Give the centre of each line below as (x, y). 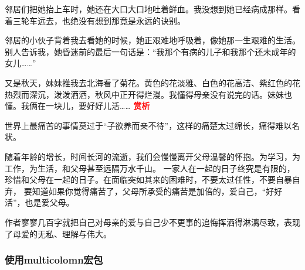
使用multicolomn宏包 (54, 260)
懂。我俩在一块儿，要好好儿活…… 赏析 (77, 106)
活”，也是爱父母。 (40, 202)
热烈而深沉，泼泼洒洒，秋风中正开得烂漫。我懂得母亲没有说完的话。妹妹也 (148, 94)
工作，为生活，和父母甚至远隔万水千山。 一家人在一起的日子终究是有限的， (150, 168)
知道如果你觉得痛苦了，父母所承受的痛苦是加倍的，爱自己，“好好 (157, 191)
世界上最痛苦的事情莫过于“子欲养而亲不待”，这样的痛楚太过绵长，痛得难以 (148, 125)
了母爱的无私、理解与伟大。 (58, 233)
